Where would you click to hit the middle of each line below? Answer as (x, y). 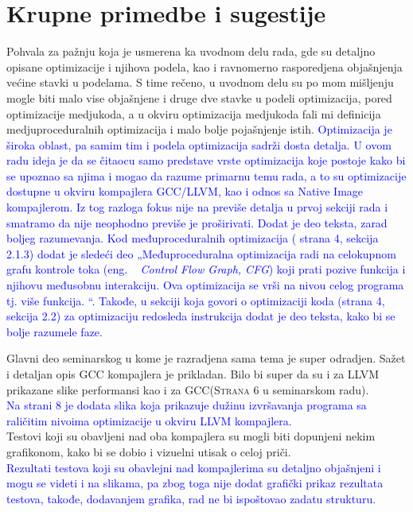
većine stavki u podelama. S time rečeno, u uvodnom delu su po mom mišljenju (200, 82)
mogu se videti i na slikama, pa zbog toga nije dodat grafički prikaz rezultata (195, 483)
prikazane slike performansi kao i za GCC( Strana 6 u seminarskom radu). (188, 389)
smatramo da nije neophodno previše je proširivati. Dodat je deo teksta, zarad (197, 222)
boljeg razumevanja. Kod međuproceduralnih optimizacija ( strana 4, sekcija (193, 238)
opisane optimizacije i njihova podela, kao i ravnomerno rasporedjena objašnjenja (205, 66)
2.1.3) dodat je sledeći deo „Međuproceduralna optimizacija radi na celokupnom (201, 253)
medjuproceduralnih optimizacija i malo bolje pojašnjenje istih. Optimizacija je (199, 129)
